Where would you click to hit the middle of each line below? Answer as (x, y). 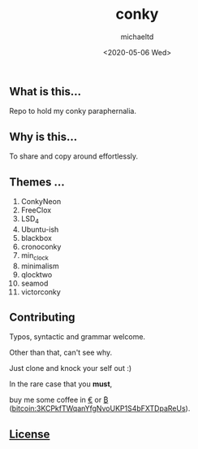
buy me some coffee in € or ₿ (59, 400)
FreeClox (36, 210)
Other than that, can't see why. (61, 353)
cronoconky (41, 246)
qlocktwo (37, 274)
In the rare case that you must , (61, 384)
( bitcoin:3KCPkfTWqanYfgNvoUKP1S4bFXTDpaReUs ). (100, 408)
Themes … (37, 182)
